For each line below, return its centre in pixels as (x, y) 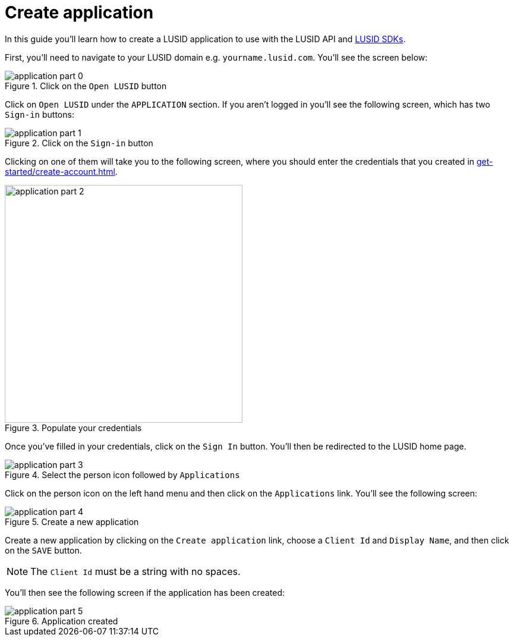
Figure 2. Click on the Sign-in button (79, 143)
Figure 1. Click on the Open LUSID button (86, 86)
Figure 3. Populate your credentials (73, 428)
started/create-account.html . (61, 171)
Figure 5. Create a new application (72, 521)
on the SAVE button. (43, 550)
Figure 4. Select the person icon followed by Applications (122, 475)
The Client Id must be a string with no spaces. (135, 571)
